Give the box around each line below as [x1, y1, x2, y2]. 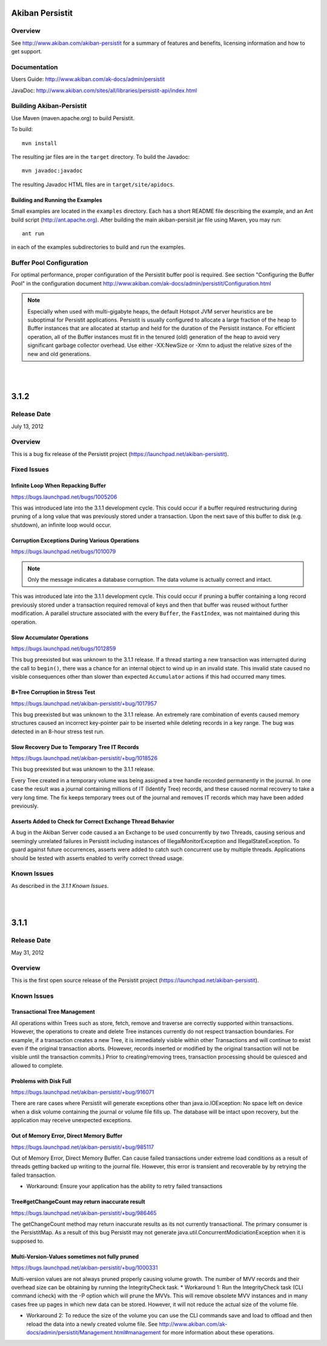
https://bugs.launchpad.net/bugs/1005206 [11, 493, 117, 500]
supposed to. [11, 1237, 45, 1245]
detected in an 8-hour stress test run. [11, 728, 105, 735]
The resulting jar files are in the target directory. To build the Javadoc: [11, 153, 190, 160]
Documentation [11, 62, 58, 71]
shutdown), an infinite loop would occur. [11, 521, 111, 528]
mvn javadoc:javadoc [22, 167, 83, 174]
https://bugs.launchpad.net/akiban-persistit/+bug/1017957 [11, 699, 157, 707]
